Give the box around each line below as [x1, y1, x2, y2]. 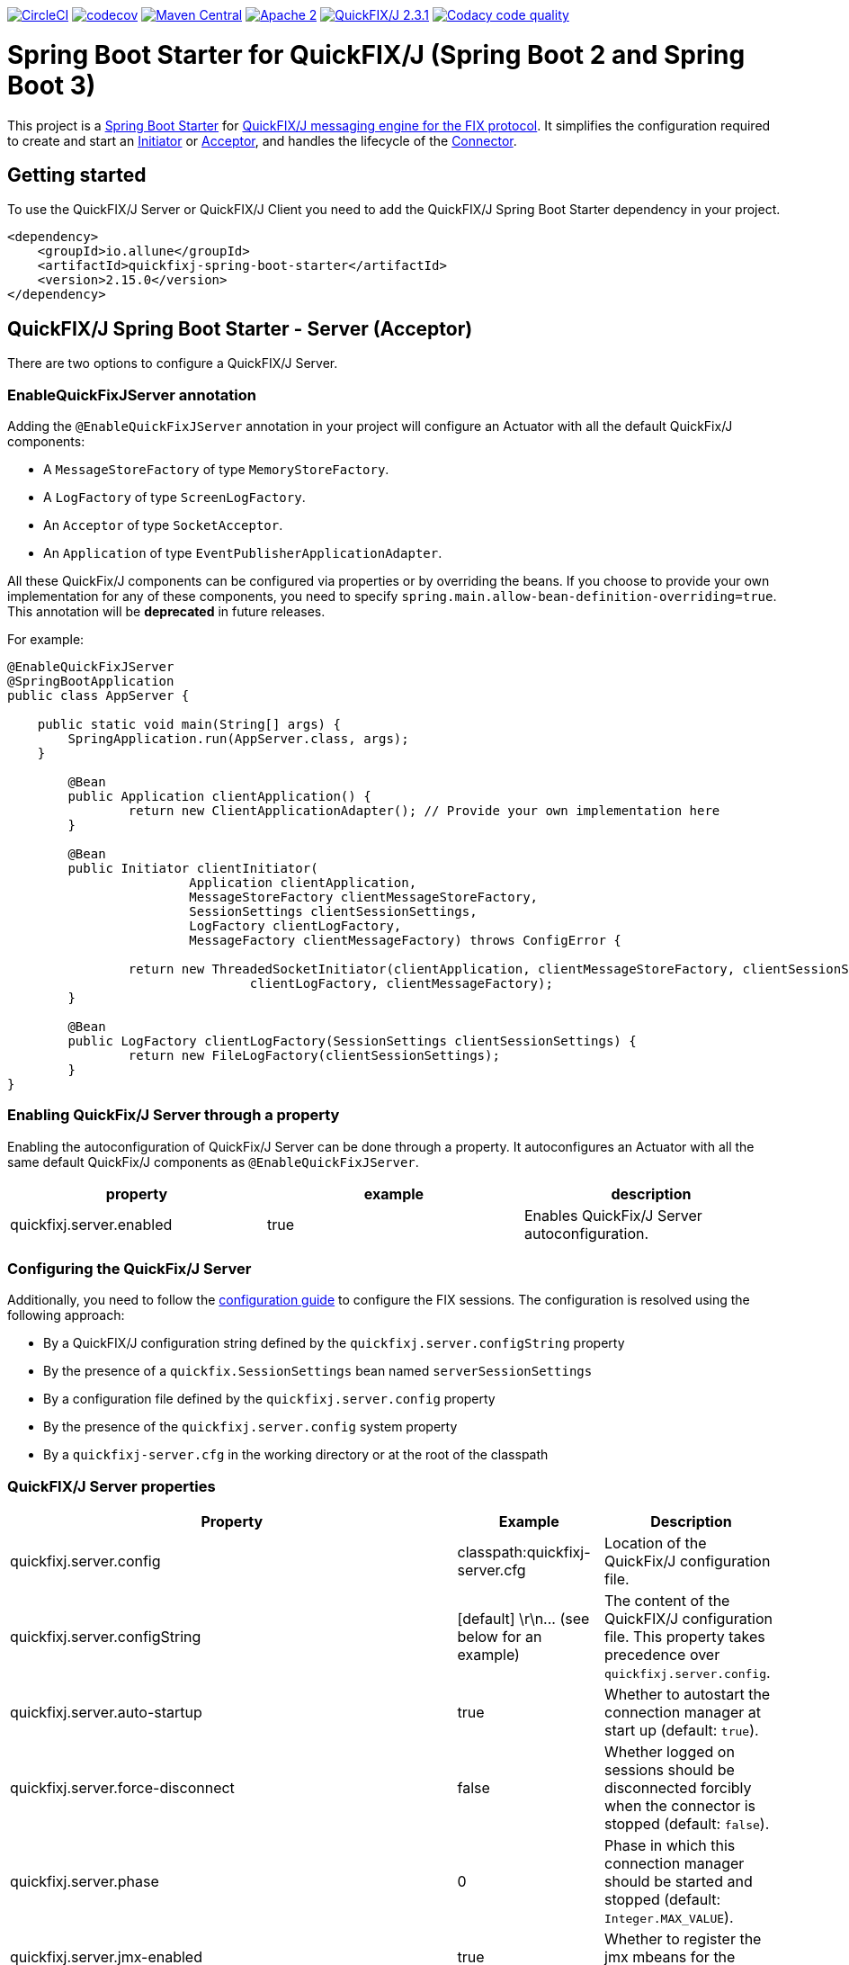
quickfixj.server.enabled [10, 1215, 173, 1234]
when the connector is [604, 1797, 755, 1816]
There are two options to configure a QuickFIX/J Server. [7, 355, 338, 372]
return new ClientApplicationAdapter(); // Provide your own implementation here [128, 803, 720, 818]
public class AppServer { [7, 687, 190, 703]
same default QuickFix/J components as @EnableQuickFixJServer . [7, 1153, 419, 1170]
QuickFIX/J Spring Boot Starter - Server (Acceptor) [7, 317, 473, 340]
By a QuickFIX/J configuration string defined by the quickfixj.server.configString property [43, 1335, 625, 1351]
